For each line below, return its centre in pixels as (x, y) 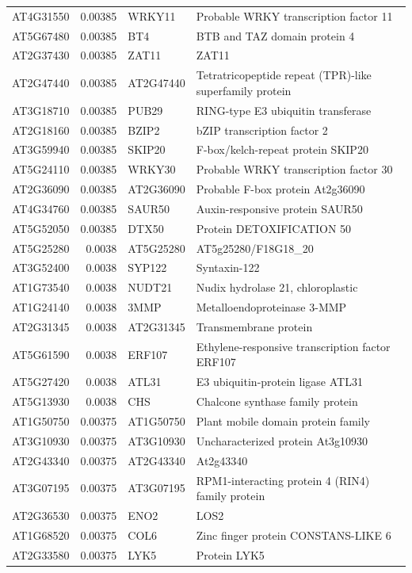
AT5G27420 (41, 382)
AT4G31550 (41, 15)
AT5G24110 (41, 169)
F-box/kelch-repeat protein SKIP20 (282, 149)
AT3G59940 (41, 149)
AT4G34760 (41, 208)
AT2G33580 (41, 554)
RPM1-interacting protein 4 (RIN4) (283, 480)
